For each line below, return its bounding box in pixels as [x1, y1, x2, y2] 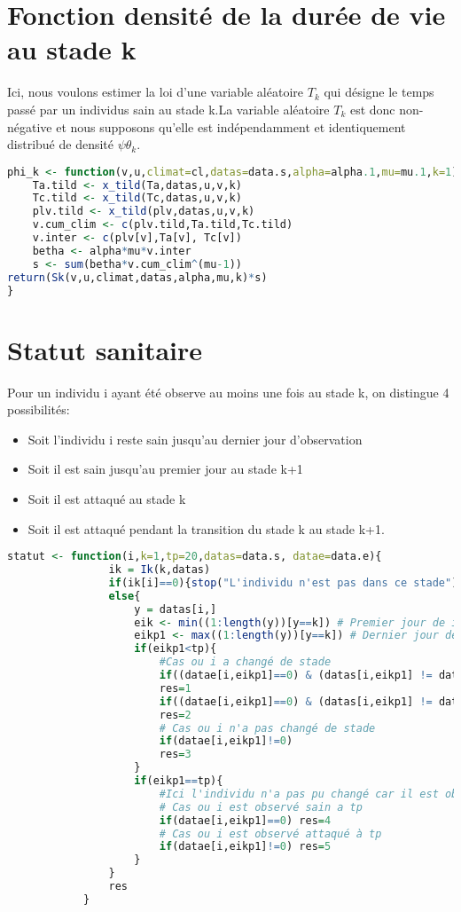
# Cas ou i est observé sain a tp [159, 800, 363, 814]
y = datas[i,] [134, 602, 217, 616]
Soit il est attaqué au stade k [27, 489, 186, 507]
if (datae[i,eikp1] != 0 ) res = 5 [159, 840, 332, 853]
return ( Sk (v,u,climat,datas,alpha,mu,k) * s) [7, 271, 268, 284]
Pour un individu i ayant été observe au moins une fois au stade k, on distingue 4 [7, 382, 449, 401]
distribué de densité [7, 135, 113, 153]
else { [108, 589, 141, 602]
